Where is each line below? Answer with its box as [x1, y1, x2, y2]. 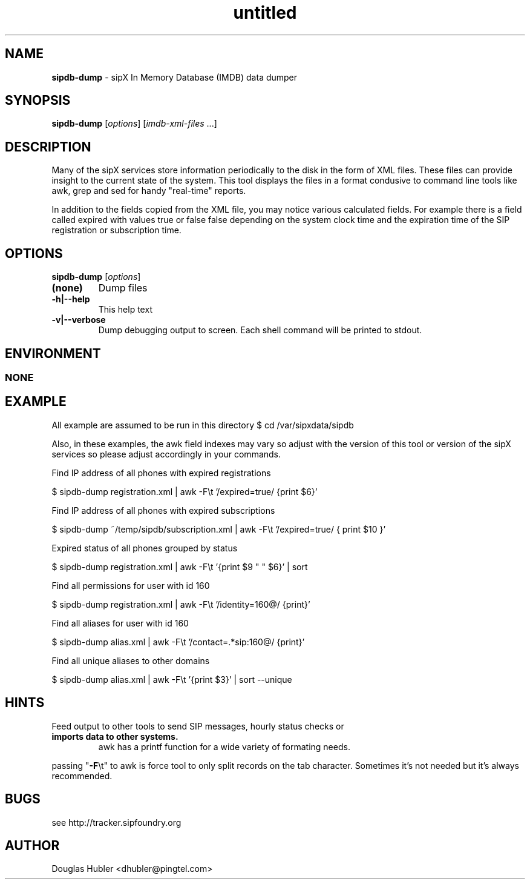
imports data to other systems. [51, 731, 178, 742]
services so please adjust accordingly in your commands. [51, 448, 281, 459]
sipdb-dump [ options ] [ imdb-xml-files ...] [51, 118, 217, 129]
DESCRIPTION [5, 139, 91, 155]
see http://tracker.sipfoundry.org [51, 817, 182, 828]
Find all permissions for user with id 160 [51, 580, 210, 591]
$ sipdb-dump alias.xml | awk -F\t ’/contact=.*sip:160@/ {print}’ [51, 636, 305, 647]
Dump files [98, 282, 148, 294]
